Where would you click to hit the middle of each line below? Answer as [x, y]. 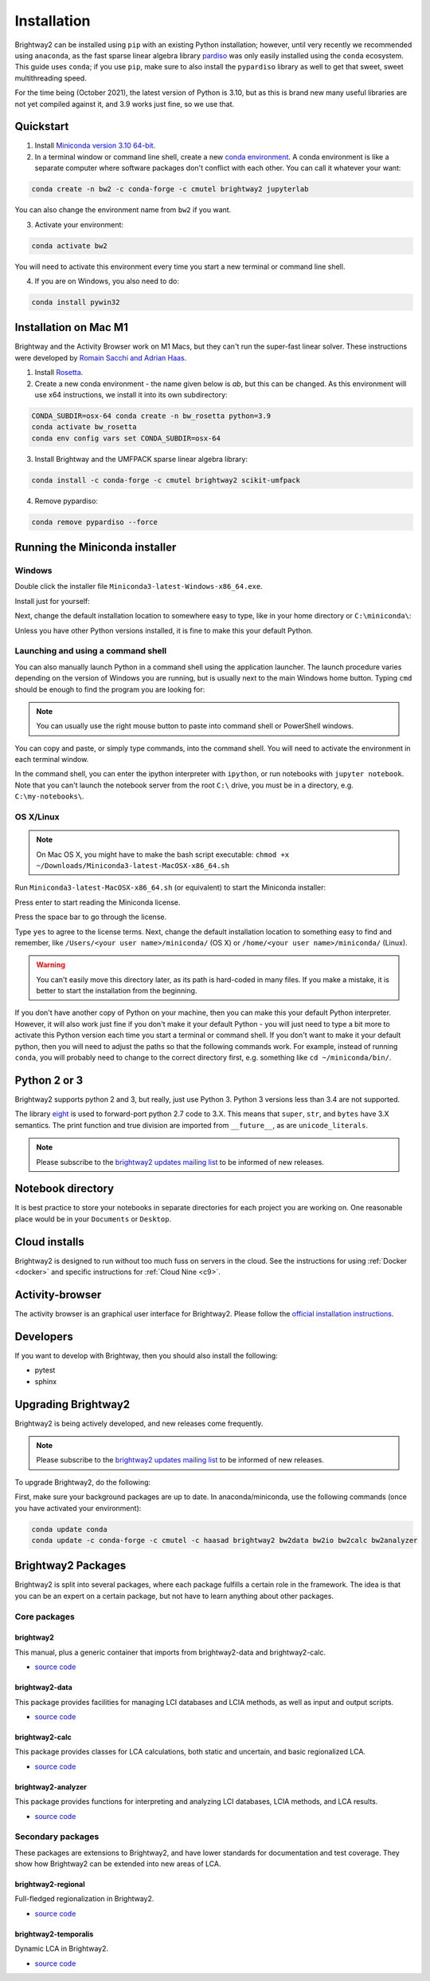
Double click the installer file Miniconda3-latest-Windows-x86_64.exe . [139, 586]
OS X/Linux [37, 817]
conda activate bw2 [69, 246]
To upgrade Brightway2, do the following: [83, 1482]
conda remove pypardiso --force [95, 522]
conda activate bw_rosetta [84, 427]
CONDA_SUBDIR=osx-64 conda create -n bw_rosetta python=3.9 [151, 416]
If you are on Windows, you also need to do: [107, 281]
